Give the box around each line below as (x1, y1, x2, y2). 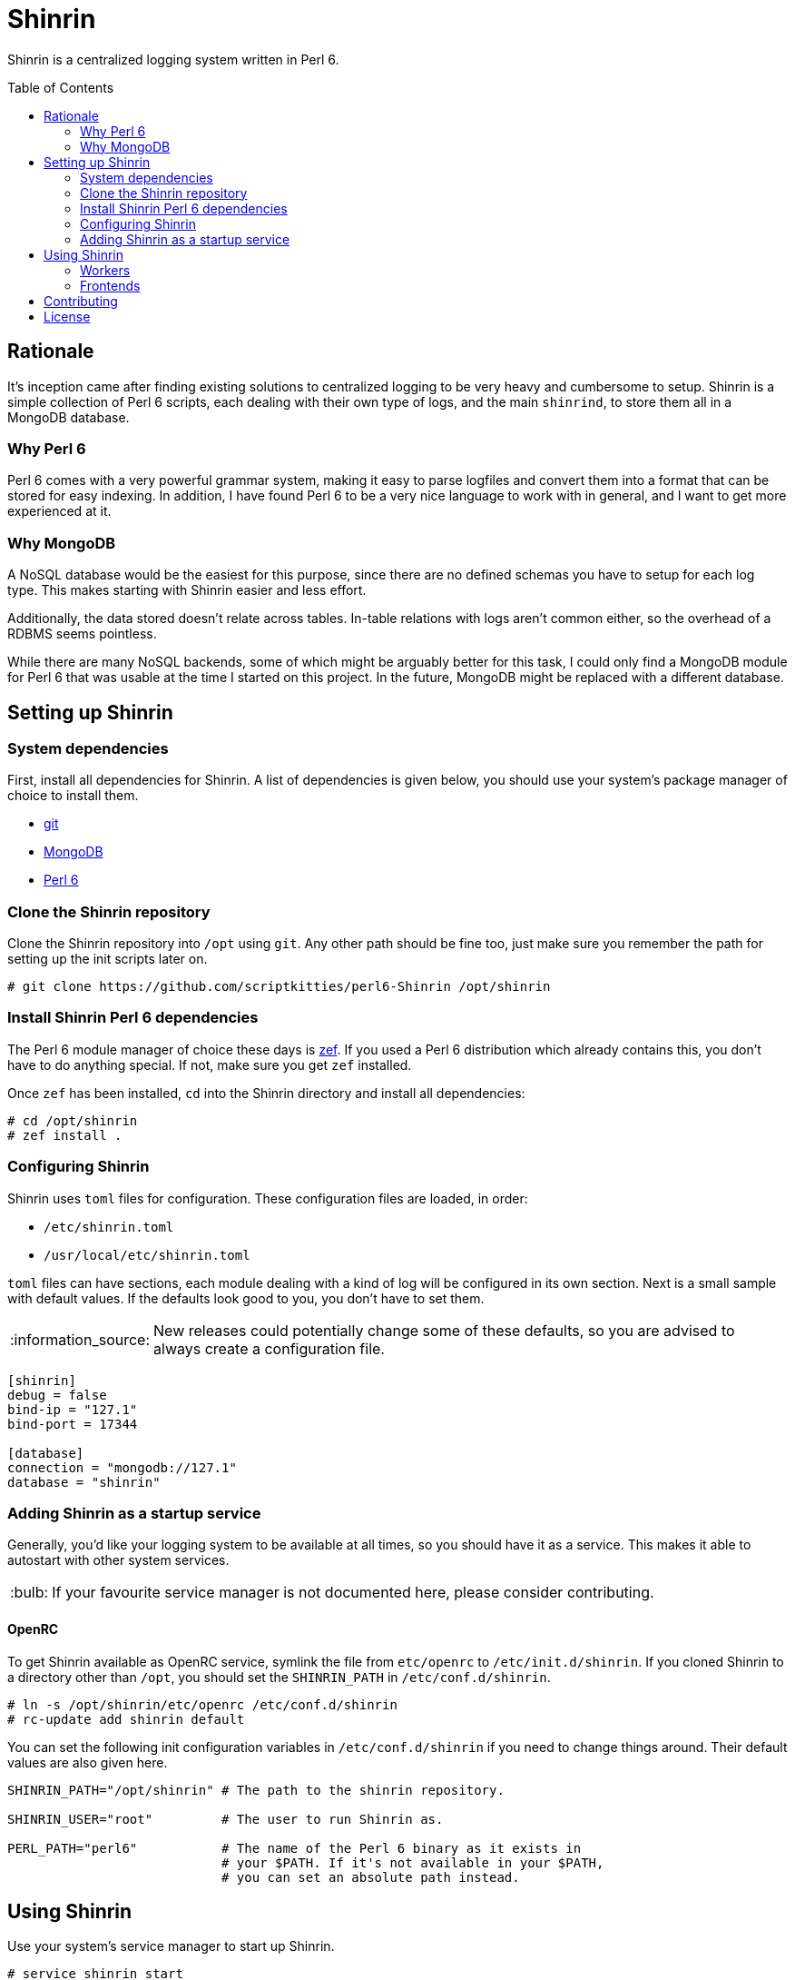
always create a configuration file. (153, 1339, 385, 1358)
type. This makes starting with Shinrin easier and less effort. (7, 582, 367, 599)
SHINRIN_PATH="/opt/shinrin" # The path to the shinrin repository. (7, 1782, 505, 1797)
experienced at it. (7, 503, 112, 520)
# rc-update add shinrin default (7, 1711, 245, 1727)
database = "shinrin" (7, 1474, 161, 1490)
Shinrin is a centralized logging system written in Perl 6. (7, 51, 339, 67)
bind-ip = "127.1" (7, 1401, 138, 1417)
